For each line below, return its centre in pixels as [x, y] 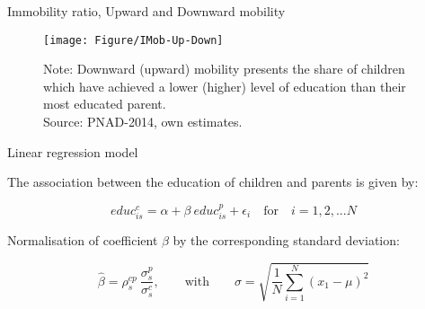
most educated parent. [105, 104]
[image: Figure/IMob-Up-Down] [133, 40]
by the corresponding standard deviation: [286, 240]
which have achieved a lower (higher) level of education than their [225, 86]
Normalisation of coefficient [83, 240]
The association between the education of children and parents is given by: [213, 182]
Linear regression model [73, 151]
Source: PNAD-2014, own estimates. [143, 122]
